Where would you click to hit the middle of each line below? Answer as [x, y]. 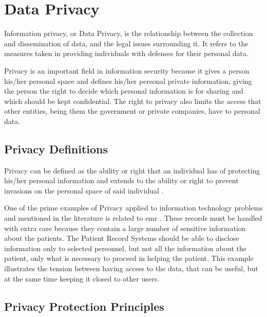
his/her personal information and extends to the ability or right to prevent [121, 180]
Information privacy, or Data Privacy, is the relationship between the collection [129, 33]
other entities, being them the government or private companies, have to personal [132, 111]
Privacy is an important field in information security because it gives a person [127, 70]
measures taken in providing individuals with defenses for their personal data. [126, 53]
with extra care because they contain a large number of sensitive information [125, 228]
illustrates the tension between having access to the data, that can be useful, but [131, 268]
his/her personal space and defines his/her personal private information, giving [128, 81]
